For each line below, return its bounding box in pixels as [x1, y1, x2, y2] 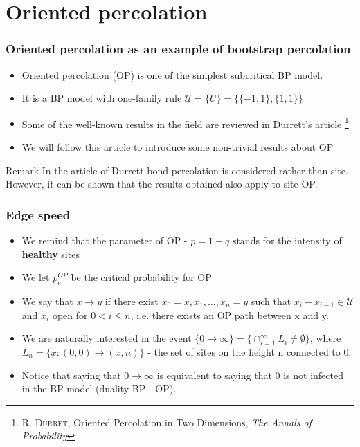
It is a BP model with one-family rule [21, 91, 182, 105]
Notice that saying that [21, 367, 121, 382]
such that [251, 294, 291, 309]
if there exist [105, 294, 159, 309]
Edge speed [6, 206, 71, 223]
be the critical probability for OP [71, 270, 212, 284]
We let [21, 270, 50, 284]
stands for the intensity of [232, 233, 342, 248]
